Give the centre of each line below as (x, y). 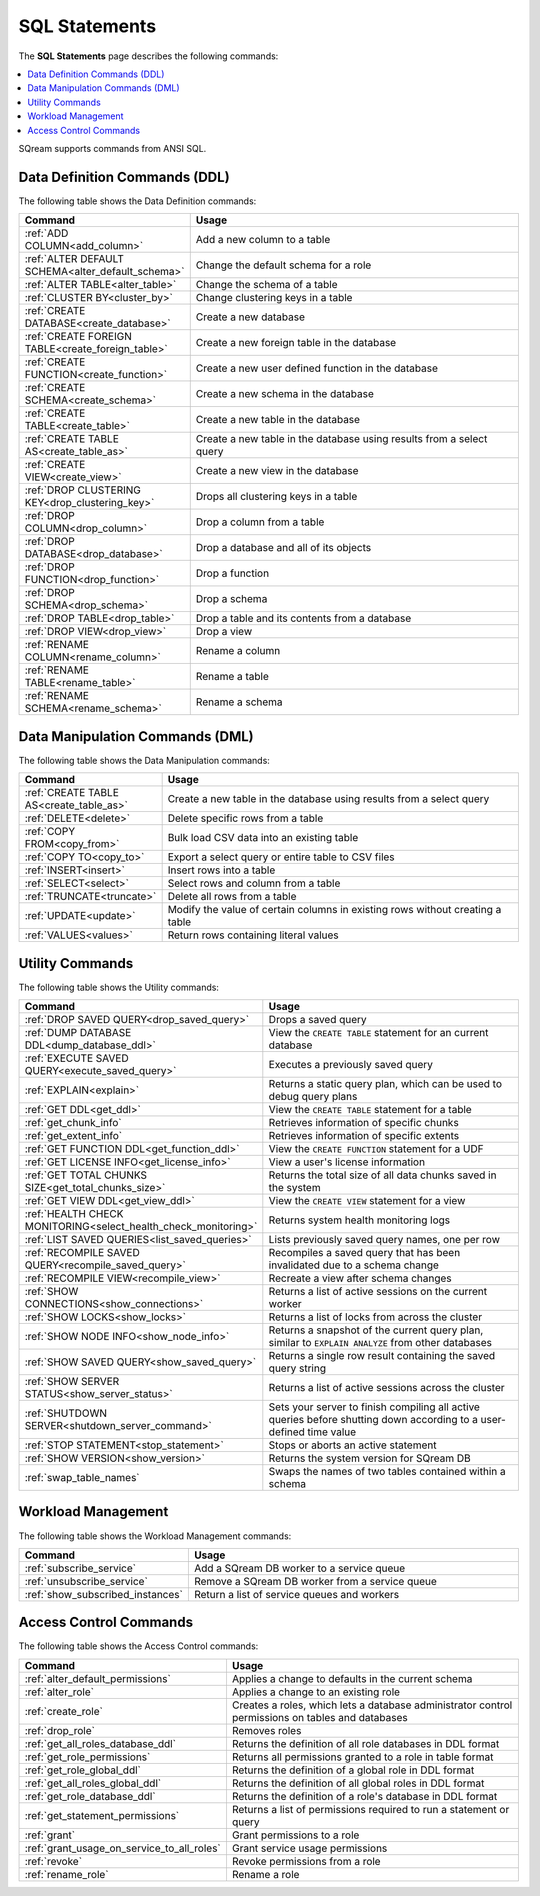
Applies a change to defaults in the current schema (352, 1678)
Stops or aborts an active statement (352, 1445)
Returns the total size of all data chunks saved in (382, 1175)
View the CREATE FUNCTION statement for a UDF (376, 1148)
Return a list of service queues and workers (296, 1594)
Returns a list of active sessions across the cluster (386, 1387)
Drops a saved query (317, 1019)
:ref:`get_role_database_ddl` (90, 1796)
